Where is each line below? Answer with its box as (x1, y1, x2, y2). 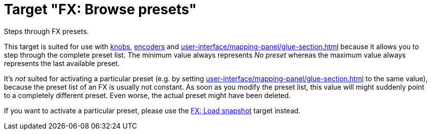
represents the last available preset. (4, 59, 120, 67)
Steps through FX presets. (4, 27, 89, 35)
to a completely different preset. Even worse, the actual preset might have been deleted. (4, 91, 291, 100)
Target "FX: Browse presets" (4, 1, 197, 18)
